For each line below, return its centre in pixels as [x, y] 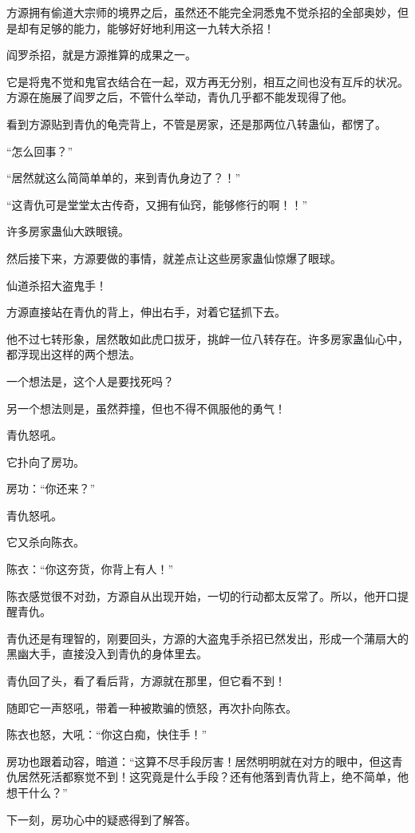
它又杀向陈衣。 [45, 542]
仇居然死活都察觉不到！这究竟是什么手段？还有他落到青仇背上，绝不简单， [202, 777]
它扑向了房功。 [45, 461]
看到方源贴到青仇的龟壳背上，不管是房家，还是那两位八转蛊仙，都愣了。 [196, 123]
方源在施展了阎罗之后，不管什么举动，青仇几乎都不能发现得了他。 [180, 97]
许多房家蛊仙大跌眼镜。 [68, 231]
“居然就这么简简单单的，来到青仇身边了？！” [124, 178]
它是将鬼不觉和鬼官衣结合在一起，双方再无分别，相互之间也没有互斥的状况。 [207, 81]
